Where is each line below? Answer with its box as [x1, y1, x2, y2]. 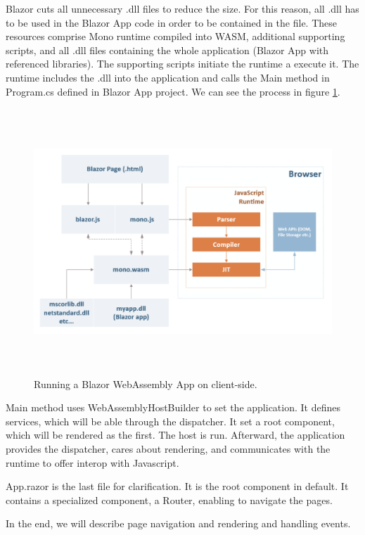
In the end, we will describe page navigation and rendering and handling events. [6, 516, 351, 531]
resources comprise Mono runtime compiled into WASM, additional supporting [6, 29, 345, 44]
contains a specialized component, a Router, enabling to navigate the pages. [6, 492, 333, 507]
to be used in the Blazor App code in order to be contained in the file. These [6, 15, 338, 30]
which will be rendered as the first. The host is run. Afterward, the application [6, 427, 345, 442]
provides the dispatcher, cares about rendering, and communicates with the [6, 441, 331, 456]
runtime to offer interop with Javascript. [6, 455, 179, 470]
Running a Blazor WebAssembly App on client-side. [34, 376, 257, 391]
